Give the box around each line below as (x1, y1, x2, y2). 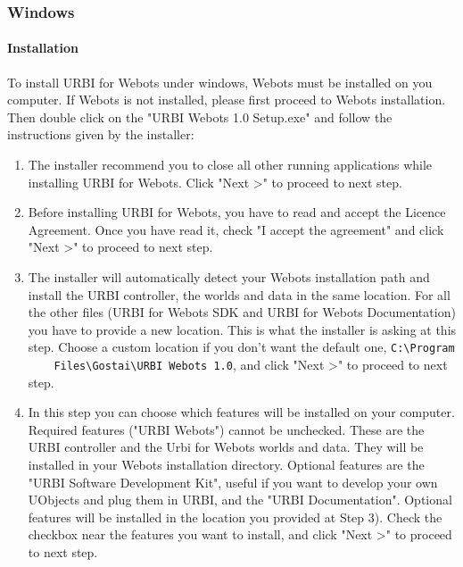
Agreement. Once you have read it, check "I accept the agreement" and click (28, 220, 444, 238)
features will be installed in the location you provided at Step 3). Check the (28, 507, 442, 526)
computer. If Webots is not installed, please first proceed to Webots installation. (7, 90, 446, 109)
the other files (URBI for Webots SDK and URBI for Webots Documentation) (28, 303, 456, 321)
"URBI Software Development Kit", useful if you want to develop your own (28, 472, 438, 491)
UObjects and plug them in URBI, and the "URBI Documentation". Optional (28, 490, 452, 509)
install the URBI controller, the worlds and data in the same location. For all (28, 285, 451, 304)
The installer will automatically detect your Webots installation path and (28, 267, 430, 286)
